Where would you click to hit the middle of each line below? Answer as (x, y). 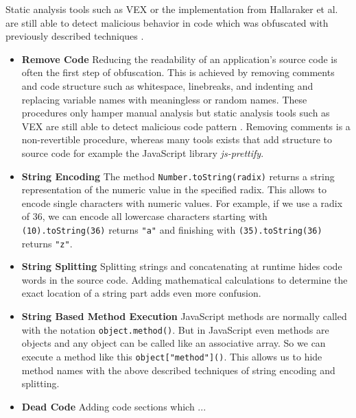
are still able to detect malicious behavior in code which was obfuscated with (167, 22)
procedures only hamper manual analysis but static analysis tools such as (176, 113)
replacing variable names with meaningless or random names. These (164, 99)
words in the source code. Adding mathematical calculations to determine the (185, 279)
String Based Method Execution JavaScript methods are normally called (184, 316)
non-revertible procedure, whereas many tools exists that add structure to (177, 139)
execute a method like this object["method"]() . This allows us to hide (172, 356)
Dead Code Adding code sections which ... (114, 406)
